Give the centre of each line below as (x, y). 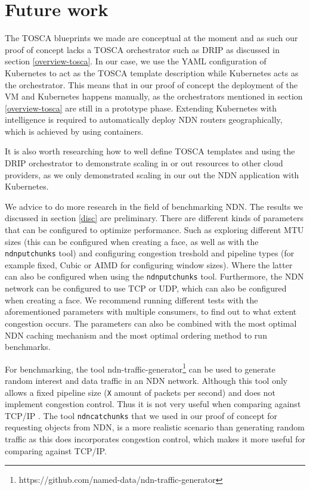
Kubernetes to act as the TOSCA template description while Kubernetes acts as (152, 72)
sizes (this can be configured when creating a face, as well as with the (132, 241)
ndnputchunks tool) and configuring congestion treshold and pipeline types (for (150, 253)
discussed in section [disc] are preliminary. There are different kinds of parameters (154, 218)
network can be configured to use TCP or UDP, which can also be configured (146, 288)
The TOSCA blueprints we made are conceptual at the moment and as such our (151, 38)
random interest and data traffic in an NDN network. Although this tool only (146, 380)
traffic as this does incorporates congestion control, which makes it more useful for (155, 439)
